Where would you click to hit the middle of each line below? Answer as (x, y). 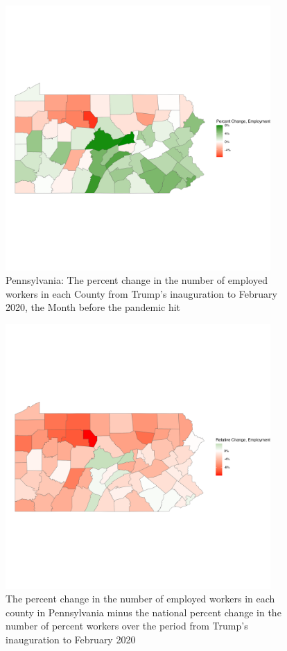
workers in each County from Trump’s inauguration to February (141, 293)
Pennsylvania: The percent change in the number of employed (137, 280)
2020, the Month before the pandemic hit (93, 307)
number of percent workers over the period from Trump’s (127, 626)
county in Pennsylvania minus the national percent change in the (143, 612)
